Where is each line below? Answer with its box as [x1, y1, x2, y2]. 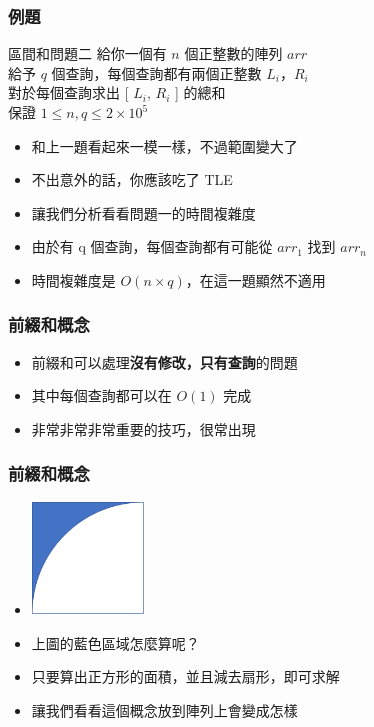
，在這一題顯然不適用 [185, 269, 326, 290]
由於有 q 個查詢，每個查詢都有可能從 [31, 236, 273, 257]
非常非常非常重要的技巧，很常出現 [31, 418, 256, 439]
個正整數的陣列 [184, 43, 283, 64]
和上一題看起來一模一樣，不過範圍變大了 [31, 135, 298, 156]
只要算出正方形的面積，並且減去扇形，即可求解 [31, 666, 340, 687]
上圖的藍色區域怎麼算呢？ [31, 632, 200, 653]
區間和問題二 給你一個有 [8, 43, 167, 64]
